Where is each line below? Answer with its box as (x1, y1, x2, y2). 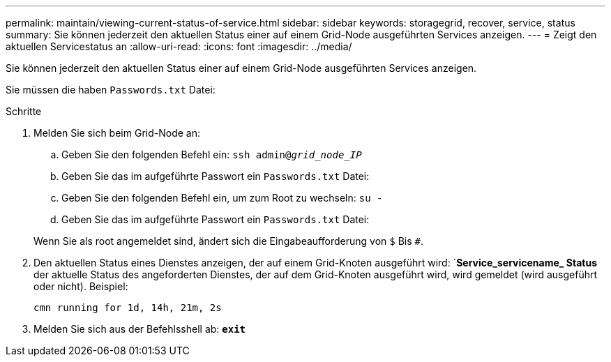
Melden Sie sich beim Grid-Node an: (33, 127, 200, 139)
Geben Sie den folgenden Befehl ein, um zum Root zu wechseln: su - (61, 192, 383, 204)
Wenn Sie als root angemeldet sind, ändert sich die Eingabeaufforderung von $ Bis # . (33, 235, 423, 247)
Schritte (6, 105, 42, 117)
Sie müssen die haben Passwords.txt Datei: (6, 84, 216, 96)
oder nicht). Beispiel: (33, 280, 128, 292)
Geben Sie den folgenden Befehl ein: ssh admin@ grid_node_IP (61, 149, 362, 160)
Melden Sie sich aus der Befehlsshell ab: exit (33, 323, 246, 335)
